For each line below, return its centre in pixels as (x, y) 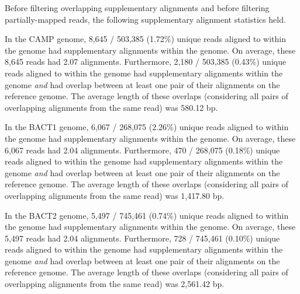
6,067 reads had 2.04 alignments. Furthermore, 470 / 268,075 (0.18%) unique (142, 150)
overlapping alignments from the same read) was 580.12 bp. (111, 107)
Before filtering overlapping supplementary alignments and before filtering (137, 8)
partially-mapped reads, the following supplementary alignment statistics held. (145, 19)
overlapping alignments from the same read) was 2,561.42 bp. (115, 284)
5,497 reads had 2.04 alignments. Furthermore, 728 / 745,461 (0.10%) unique (142, 238)
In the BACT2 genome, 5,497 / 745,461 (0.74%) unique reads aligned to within (147, 215)
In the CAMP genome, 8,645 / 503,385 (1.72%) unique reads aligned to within (145, 39)
